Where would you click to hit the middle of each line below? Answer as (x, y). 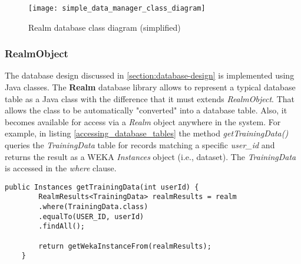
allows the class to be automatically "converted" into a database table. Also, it (146, 110)
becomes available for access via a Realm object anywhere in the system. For (143, 121)
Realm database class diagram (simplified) (105, 27)
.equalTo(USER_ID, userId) (91, 216)
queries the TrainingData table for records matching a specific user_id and (140, 145)
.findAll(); (62, 226)
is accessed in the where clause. (61, 168)
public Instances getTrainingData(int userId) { (102, 187)
